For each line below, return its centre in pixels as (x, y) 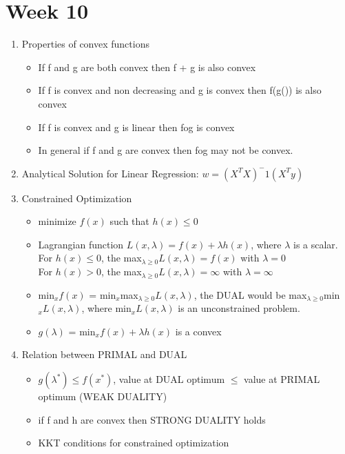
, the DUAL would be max (250, 294)
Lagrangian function (81, 244)
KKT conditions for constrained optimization (134, 443)
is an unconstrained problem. (239, 308)
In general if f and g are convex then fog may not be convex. (166, 150)
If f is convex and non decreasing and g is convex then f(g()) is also (180, 90)
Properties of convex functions (85, 44)
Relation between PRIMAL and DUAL (104, 354)
